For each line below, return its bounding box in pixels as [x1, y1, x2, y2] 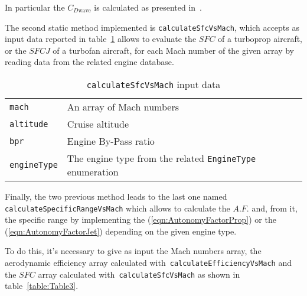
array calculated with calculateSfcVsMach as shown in [38, 268, 240, 280]
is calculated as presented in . [94, 1, 203, 13]
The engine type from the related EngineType [67, 151, 256, 165]
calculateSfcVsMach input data [86, 77, 221, 92]
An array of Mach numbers [67, 100, 179, 114]
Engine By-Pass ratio [67, 134, 155, 148]
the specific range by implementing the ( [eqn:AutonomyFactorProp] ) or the [5, 213, 276, 226]
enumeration [67, 165, 119, 179]
